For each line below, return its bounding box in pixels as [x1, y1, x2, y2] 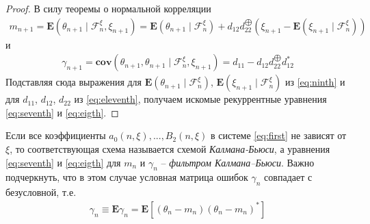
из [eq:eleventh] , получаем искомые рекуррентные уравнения [74, 92, 327, 106]
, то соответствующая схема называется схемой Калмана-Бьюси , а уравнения [10, 142, 330, 156]
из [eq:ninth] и [285, 75, 345, 89]
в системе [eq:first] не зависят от [211, 128, 347, 142]
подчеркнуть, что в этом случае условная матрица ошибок [5, 170, 248, 184]
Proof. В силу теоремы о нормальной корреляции [5, 1, 211, 15]
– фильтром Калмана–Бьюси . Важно [161, 155, 315, 169]
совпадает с [264, 170, 313, 184]
